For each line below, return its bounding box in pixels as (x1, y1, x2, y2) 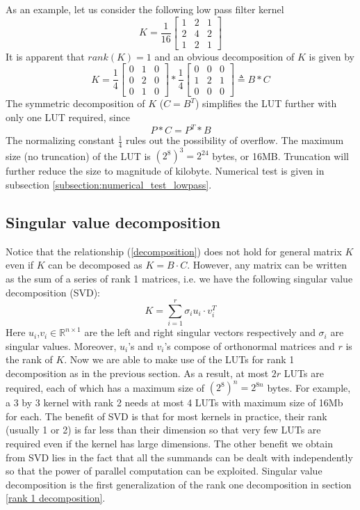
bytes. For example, (267, 380, 351, 395)
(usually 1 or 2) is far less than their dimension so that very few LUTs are (6, 422, 321, 437)
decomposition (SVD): (6, 285, 101, 299)
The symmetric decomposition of (6, 96, 145, 111)
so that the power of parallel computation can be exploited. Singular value (6, 463, 322, 478)
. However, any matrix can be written (187, 257, 347, 272)
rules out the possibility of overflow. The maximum (126, 133, 344, 148)
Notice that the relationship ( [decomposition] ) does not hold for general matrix (6, 244, 342, 258)
